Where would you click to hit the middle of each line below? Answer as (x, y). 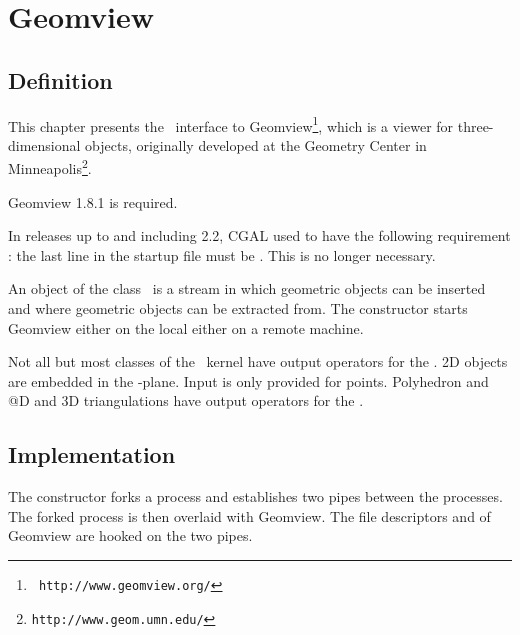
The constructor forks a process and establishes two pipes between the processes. (255, 496)
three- (475, 125)
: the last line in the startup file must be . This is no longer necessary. (222, 254)
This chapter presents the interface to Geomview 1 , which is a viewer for (231, 124)
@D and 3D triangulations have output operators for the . (186, 400)
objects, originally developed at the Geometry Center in (256, 144)
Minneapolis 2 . (50, 167)
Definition (60, 79)
